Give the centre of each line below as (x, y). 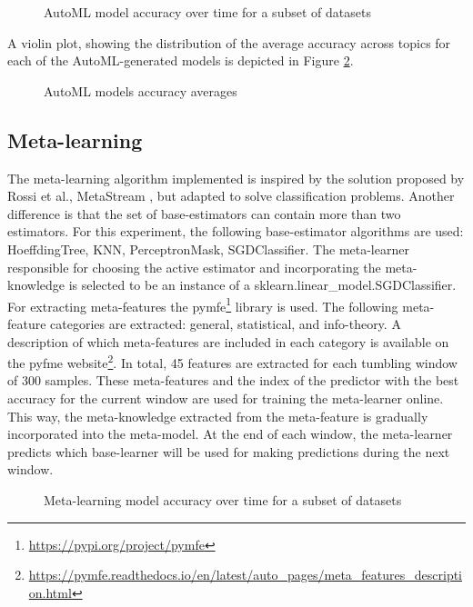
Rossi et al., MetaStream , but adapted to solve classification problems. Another (231, 196)
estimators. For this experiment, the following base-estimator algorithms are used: (236, 231)
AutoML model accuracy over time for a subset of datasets (207, 12)
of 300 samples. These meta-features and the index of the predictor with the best (233, 380)
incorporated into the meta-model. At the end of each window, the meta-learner (230, 434)
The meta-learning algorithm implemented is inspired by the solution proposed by (236, 178)
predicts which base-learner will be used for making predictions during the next (229, 451)
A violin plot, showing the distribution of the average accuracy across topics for (229, 42)
